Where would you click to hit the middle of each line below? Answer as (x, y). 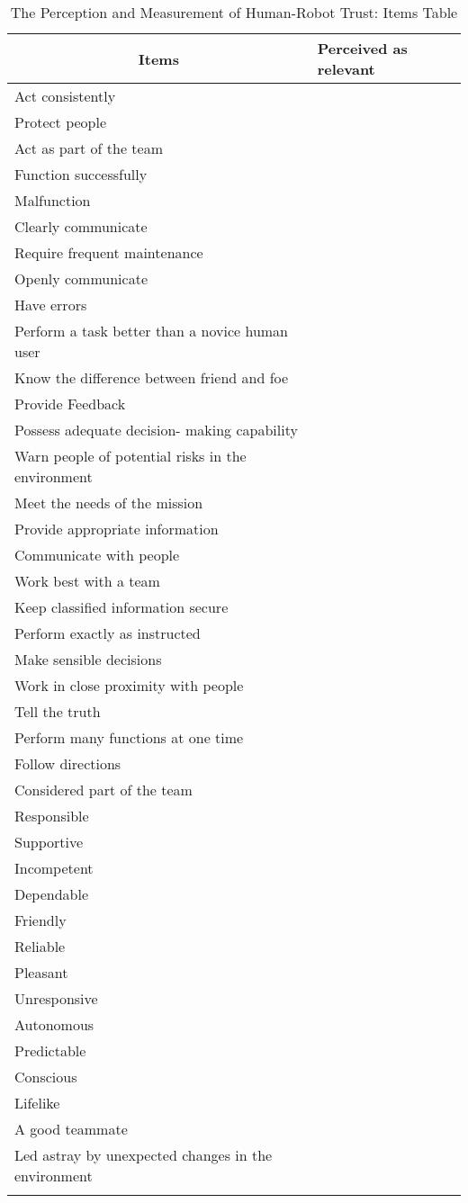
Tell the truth (58, 711)
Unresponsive (56, 998)
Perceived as (362, 48)
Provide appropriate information (117, 529)
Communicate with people (97, 555)
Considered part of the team (103, 790)
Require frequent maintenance (109, 252)
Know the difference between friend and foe (152, 377)
